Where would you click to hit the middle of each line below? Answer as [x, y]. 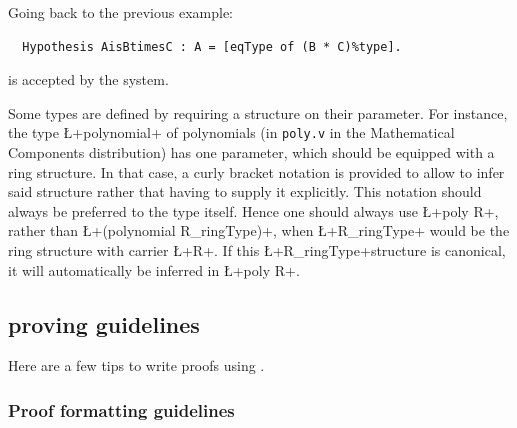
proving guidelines [104, 323]
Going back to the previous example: [120, 12]
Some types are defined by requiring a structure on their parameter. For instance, [258, 112]
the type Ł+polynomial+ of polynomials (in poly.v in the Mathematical [231, 132]
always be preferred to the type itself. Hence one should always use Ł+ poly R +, [253, 210]
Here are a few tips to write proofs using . [136, 365]
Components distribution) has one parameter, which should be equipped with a [251, 152]
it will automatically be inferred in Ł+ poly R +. [154, 269]
